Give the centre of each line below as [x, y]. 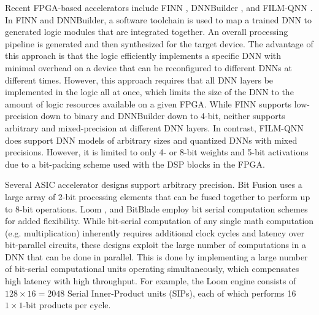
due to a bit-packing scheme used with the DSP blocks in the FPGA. [135, 164]
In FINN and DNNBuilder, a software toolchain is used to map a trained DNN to [159, 19]
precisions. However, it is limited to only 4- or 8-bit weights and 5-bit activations [157, 152]
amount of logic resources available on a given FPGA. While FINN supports [148, 103]
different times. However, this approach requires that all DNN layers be [139, 80]
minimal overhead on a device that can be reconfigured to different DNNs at [148, 67]
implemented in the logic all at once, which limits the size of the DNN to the [149, 92]
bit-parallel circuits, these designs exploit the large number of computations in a [156, 245]
